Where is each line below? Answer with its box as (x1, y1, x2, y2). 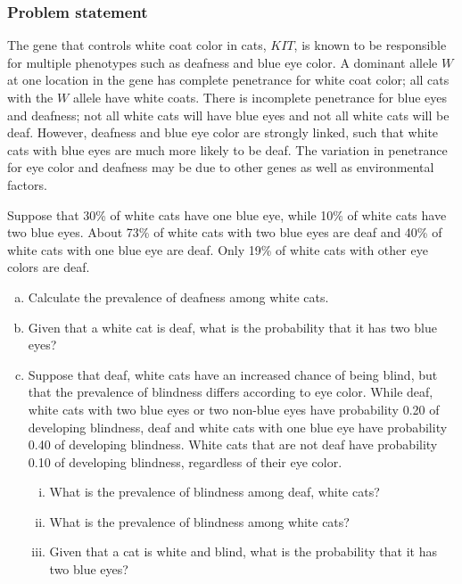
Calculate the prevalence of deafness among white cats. (28, 287, 329, 306)
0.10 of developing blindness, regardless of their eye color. (28, 452, 342, 471)
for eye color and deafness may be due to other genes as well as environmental (7, 158, 434, 177)
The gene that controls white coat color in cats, (7, 36, 267, 54)
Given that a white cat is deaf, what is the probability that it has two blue (28, 317, 437, 336)
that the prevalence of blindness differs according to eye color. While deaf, (28, 382, 433, 401)
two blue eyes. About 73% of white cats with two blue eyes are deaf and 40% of (7, 223, 442, 242)
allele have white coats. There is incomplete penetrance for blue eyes (72, 88, 447, 106)
